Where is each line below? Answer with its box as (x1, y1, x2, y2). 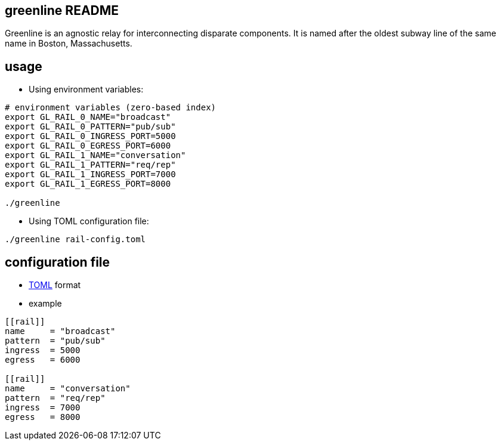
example (29, 298, 62, 309)
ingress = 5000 (5, 345, 81, 356)
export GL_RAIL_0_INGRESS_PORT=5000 (5, 131, 176, 141)
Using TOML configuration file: (29, 216, 149, 227)
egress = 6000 (5, 355, 81, 365)
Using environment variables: (29, 84, 144, 95)
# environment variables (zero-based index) (5, 103, 217, 113)
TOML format (29, 280, 81, 291)
